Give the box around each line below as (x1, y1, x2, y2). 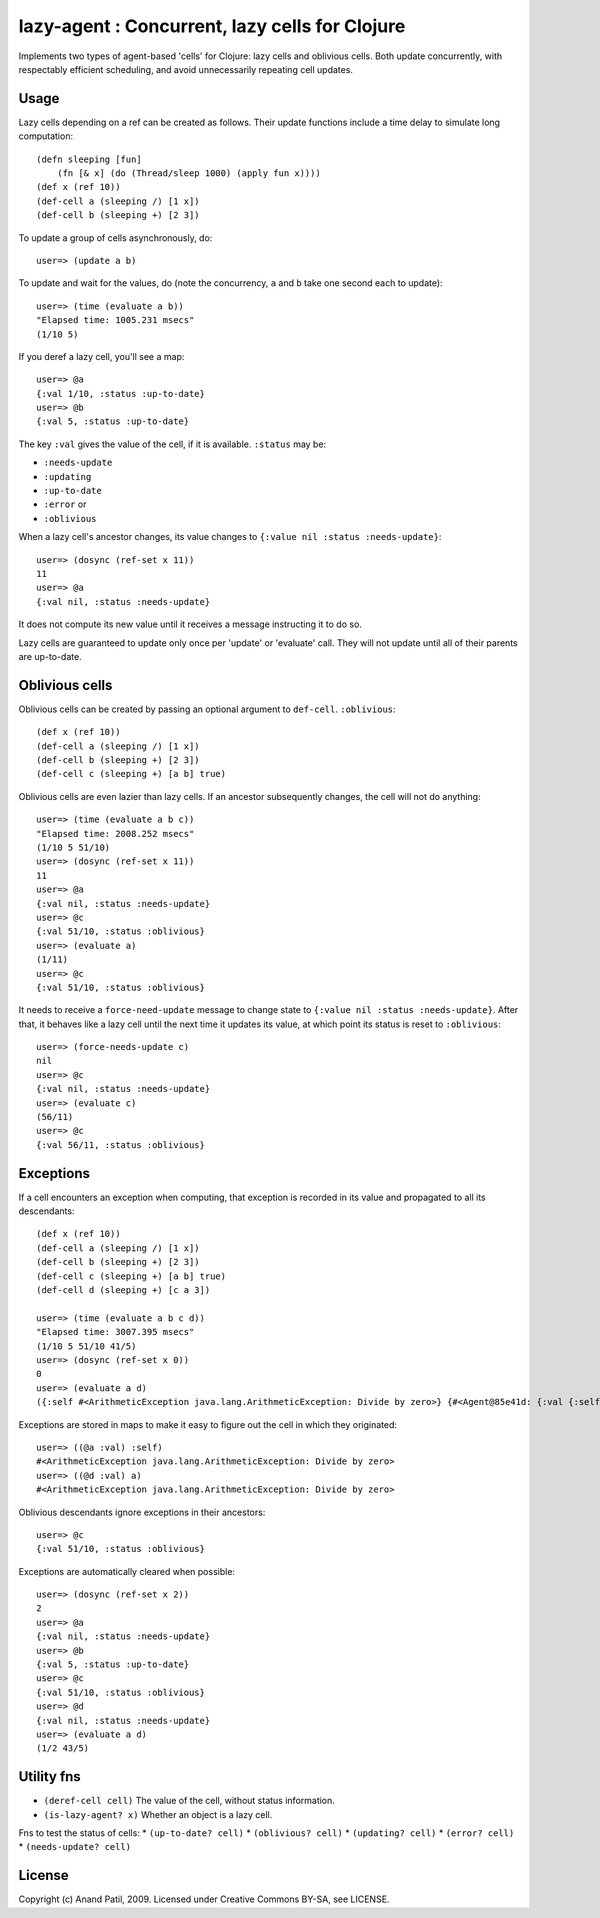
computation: (18, 130, 74, 142)
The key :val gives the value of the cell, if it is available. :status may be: (18, 438, 327, 450)
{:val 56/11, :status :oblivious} (36, 1139, 205, 1150)
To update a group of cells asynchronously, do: (18, 231, 213, 244)
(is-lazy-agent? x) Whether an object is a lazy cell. (43, 1808, 273, 1820)
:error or (43, 498, 87, 510)
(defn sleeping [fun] (36, 153, 142, 165)
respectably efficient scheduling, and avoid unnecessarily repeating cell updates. (18, 63, 354, 75)
